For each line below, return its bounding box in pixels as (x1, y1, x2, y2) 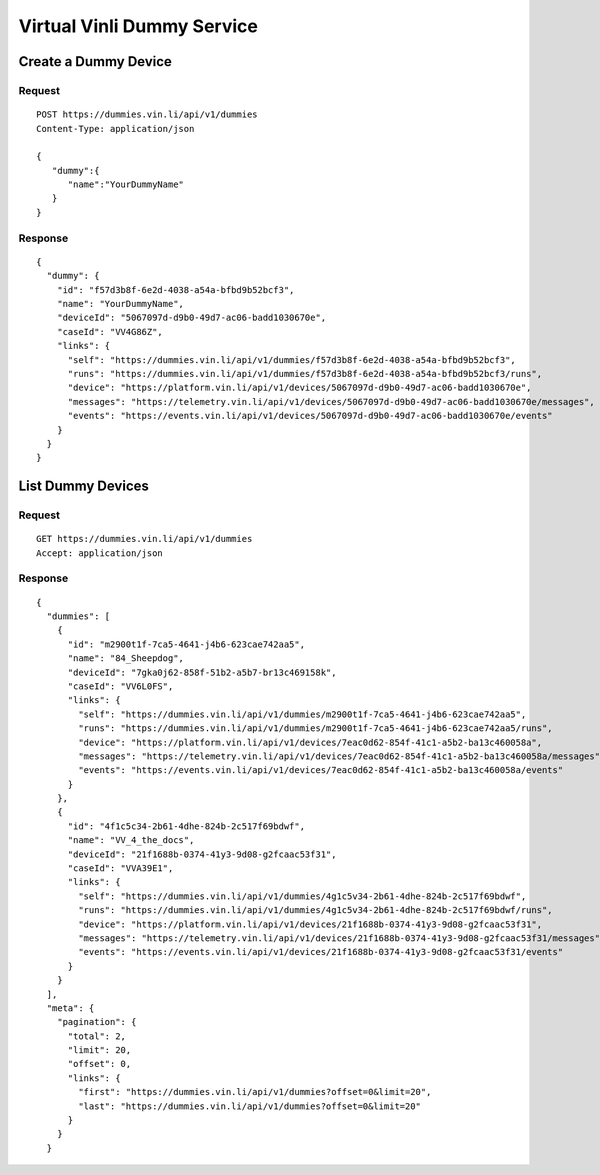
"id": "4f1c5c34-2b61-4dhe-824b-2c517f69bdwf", (67, 820, 305, 832)
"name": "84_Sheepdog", (67, 653, 185, 664)
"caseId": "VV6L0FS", (67, 680, 174, 692)
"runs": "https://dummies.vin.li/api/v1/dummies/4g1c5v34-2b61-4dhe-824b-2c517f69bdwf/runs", (78, 905, 554, 916)
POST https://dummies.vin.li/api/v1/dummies (36, 109, 259, 120)
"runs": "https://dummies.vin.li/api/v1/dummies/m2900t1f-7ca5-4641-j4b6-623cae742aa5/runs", (78, 723, 554, 734)
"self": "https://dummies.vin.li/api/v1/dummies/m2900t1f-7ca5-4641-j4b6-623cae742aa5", (78, 708, 527, 720)
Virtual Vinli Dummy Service (18, 15, 259, 37)
